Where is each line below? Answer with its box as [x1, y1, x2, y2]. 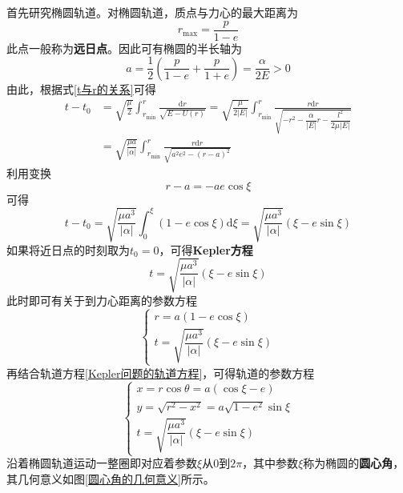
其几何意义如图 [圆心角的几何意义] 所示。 [6, 470, 215, 487]
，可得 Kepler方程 [159, 241, 253, 258]
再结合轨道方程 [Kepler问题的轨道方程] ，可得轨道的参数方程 [6, 364, 315, 381]
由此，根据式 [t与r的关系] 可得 [6, 80, 156, 97]
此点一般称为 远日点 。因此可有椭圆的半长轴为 [6, 39, 242, 56]
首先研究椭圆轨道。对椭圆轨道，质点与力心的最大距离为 [6, 4, 298, 20]
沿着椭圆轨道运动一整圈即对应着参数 [6, 455, 197, 471]
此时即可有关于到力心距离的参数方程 [6, 291, 197, 308]
